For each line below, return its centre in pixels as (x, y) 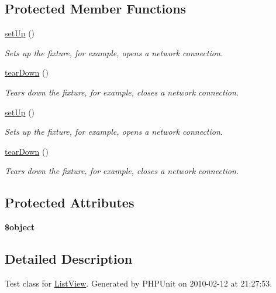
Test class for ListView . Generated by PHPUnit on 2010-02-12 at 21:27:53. (139, 283)
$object (20, 227)
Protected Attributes (70, 202)
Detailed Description (69, 259)
